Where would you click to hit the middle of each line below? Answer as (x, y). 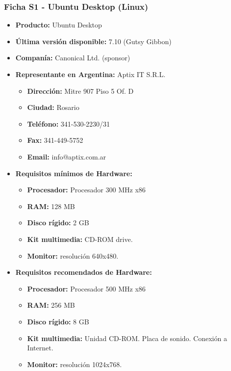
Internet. (40, 348)
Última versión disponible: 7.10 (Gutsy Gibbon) (93, 41)
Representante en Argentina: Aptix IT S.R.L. (90, 74)
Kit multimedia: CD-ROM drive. (80, 239)
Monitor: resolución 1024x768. (75, 364)
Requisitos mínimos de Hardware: (74, 173)
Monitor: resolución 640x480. (73, 255)
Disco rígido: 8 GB (58, 321)
